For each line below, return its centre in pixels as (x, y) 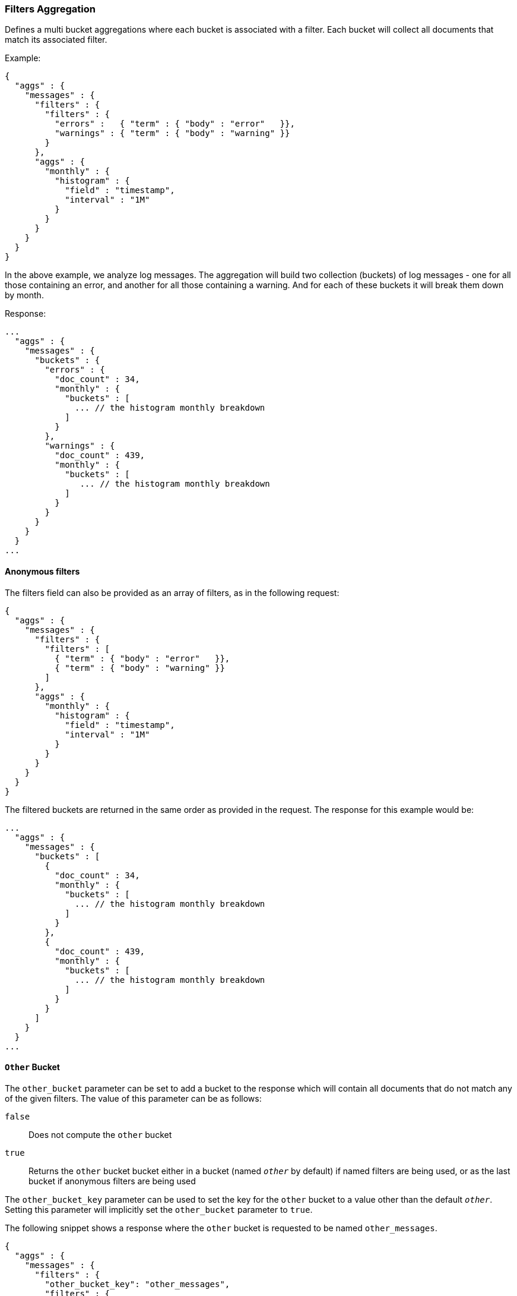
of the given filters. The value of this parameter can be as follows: (133, 1098)
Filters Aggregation (50, 9)
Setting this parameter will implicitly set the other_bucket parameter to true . (159, 1209)
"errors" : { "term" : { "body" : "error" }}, (175, 124)
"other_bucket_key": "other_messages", (137, 1284)
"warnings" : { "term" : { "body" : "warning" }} (172, 133)
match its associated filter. (56, 40)
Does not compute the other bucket (100, 1134)
